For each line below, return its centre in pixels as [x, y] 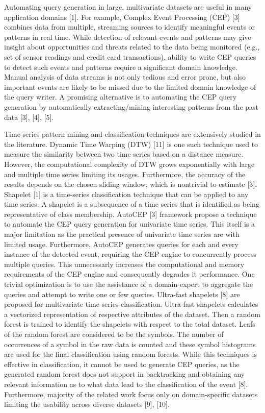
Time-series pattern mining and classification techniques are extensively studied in [132, 134]
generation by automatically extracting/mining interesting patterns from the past [131, 106]
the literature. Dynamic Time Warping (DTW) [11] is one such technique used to [131, 144]
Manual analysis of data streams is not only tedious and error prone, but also [125, 77]
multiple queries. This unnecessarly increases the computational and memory [124, 264]
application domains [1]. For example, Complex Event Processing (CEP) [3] [122, 17]
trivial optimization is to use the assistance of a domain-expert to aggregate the [129, 284]
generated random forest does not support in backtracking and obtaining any [125, 374]
